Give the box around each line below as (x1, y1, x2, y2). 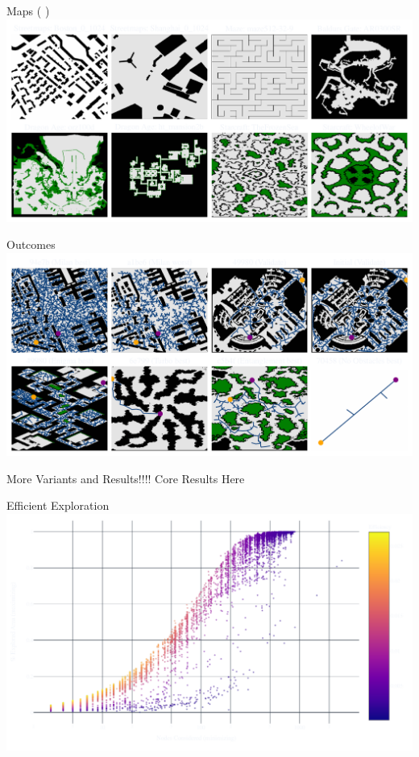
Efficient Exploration (6, 497, 110, 514)
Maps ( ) (6, 2, 50, 19)
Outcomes (6, 236, 56, 253)
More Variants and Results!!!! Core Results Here (6, 470, 245, 486)
